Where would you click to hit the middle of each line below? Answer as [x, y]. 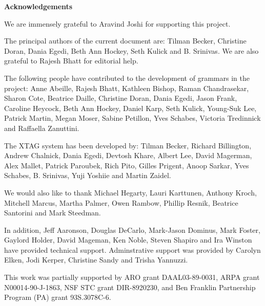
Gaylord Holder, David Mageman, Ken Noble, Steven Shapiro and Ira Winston [128, 240]
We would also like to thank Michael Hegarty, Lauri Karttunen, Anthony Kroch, [130, 192]
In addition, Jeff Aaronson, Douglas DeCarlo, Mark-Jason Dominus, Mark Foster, [132, 229]
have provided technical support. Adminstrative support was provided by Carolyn [132, 249]
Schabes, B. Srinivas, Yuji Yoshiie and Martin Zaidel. [88, 175]
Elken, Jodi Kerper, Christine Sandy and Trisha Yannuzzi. [96, 260]
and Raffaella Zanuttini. [42, 128]
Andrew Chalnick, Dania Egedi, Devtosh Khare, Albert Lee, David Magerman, [128, 155]
